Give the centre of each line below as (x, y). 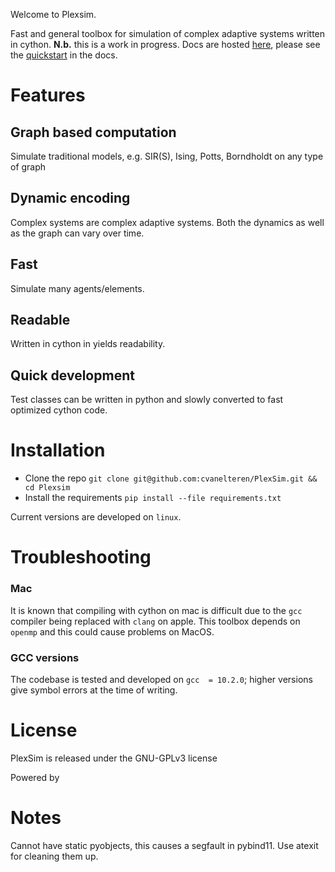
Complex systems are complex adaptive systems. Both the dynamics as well (167, 222)
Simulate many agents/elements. (77, 288)
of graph (28, 167)
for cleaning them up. (54, 856)
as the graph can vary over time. (77, 233)
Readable (40, 320)
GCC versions (45, 657)
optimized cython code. (59, 410)
